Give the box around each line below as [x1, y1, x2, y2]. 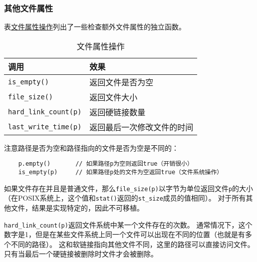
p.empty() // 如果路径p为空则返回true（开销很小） [18, 160, 193, 168]
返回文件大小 [89, 91, 138, 103]
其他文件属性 [4, 1, 53, 14]
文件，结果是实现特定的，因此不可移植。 [10, 203, 144, 213]
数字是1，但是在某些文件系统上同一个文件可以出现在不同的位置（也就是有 [4, 229, 245, 240]
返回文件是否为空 [89, 76, 154, 88]
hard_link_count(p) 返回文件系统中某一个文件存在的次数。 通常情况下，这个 [4, 219, 253, 230]
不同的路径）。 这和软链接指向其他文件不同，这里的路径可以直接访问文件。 [10, 239, 255, 249]
